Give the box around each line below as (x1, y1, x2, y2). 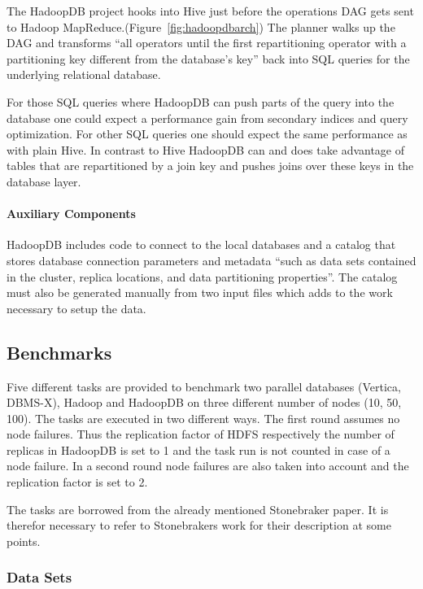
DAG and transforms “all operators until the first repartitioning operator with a (7, 34, 407, 51)
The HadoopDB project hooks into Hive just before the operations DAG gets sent (7, 2, 414, 19)
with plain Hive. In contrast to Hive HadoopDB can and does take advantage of (7, 141, 405, 158)
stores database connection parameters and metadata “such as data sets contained (7, 251, 416, 268)
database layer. (7, 172, 81, 190)
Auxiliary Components (7, 205, 136, 222)
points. (7, 532, 41, 549)
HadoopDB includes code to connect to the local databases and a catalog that (7, 236, 396, 253)
